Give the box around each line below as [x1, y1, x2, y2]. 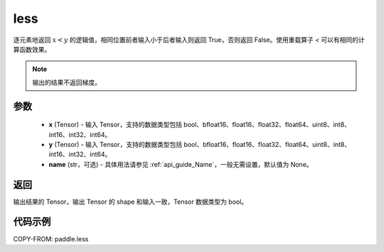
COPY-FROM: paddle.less [13, 234, 89, 243]
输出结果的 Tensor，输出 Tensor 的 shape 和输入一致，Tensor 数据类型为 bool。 [13, 197, 248, 206]
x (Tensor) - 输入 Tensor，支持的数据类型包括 [48, 121, 183, 129]
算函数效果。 [13, 45, 51, 53]
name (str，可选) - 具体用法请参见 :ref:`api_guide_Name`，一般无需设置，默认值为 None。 [48, 160, 313, 168]
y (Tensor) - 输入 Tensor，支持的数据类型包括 [48, 140, 183, 148]
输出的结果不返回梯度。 [32, 78, 101, 87]
